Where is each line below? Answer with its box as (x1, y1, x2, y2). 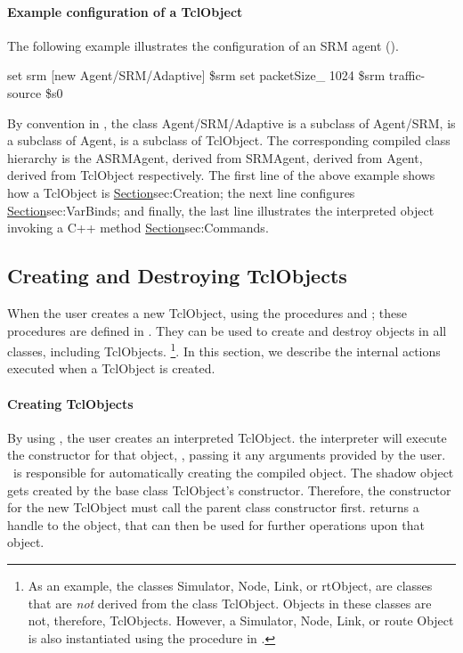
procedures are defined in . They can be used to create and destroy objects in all (7, 321, 447, 339)
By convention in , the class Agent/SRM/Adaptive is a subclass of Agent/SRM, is (7, 113, 456, 132)
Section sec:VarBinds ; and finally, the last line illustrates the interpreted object (7, 200, 435, 219)
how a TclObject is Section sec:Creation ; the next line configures (7, 183, 355, 201)
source (7, 83, 42, 102)
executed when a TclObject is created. (7, 359, 215, 378)
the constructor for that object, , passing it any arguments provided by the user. (7, 445, 446, 464)
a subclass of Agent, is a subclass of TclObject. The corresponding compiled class (7, 131, 451, 150)
